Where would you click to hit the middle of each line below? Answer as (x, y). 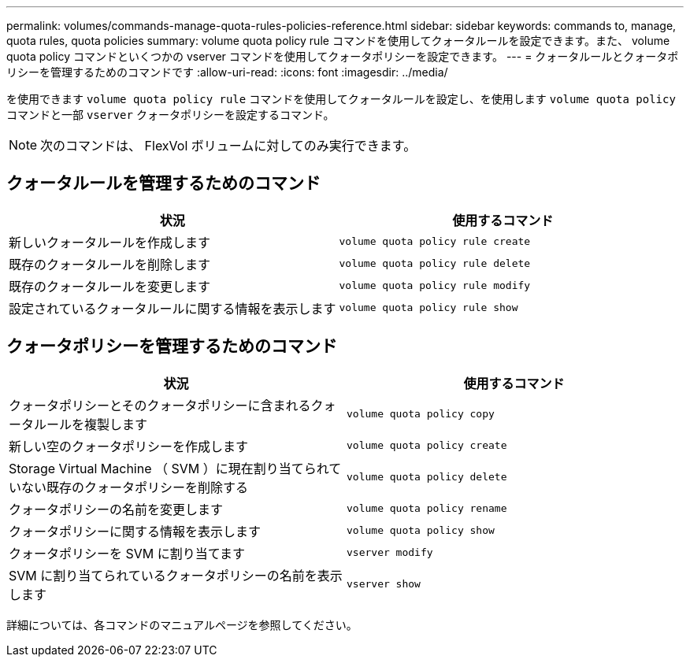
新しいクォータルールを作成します (110, 242)
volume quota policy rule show (428, 308)
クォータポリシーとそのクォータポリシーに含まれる (160, 405)
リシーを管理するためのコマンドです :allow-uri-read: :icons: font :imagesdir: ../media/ (227, 72)
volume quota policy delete (427, 477)
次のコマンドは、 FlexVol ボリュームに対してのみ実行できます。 (228, 146)
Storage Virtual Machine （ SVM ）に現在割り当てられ (169, 468)
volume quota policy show (421, 531)
